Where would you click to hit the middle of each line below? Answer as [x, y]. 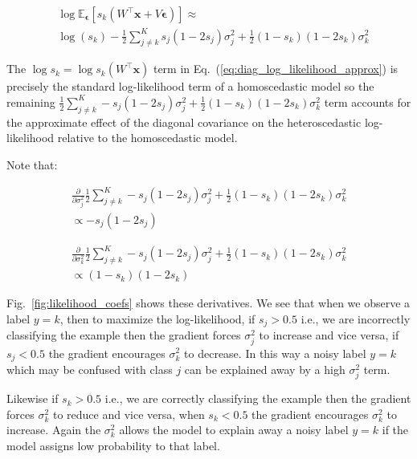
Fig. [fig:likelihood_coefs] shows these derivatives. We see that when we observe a [208, 303]
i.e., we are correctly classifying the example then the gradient [258, 398]
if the [395, 430]
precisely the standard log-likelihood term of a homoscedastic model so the [190, 86]
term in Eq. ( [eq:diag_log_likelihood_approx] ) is [276, 69]
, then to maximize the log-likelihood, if [157, 318]
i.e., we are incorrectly [356, 318]
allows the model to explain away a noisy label [234, 430]
